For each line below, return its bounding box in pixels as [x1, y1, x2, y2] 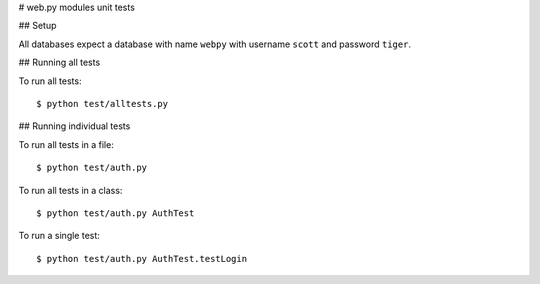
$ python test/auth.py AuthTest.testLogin [36, 253, 248, 264]
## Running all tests [18, 56, 101, 69]
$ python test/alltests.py [36, 98, 169, 109]
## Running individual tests [18, 120, 131, 132]
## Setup [18, 20, 57, 32]
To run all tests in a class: [18, 184, 123, 196]
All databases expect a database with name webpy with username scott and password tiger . [18, 38, 412, 50]
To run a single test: [18, 230, 100, 242]
